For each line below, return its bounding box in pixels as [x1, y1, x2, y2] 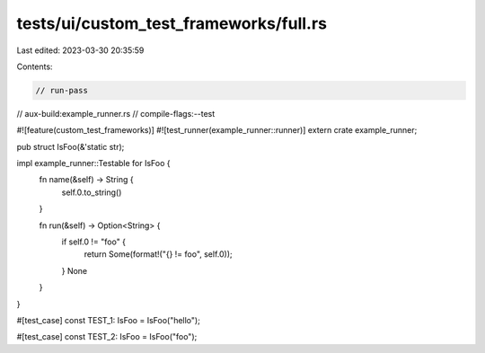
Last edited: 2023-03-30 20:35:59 [16, 45, 145, 56]
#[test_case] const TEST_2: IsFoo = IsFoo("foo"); [16, 331, 198, 342]
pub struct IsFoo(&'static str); [16, 141, 125, 152]
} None [61, 265, 88, 276]
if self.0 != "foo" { [61, 236, 126, 247]
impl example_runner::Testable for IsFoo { [16, 158, 171, 169]
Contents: [16, 61, 53, 72]
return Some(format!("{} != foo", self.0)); [84, 249, 233, 260]
